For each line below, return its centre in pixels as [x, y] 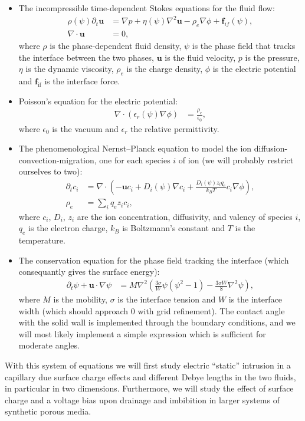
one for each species [135, 159]
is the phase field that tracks [244, 45]
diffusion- [271, 148]
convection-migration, [58, 159]
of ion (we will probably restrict [236, 159]
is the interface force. [82, 80]
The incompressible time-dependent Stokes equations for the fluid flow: [147, 8]
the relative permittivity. [175, 128]
